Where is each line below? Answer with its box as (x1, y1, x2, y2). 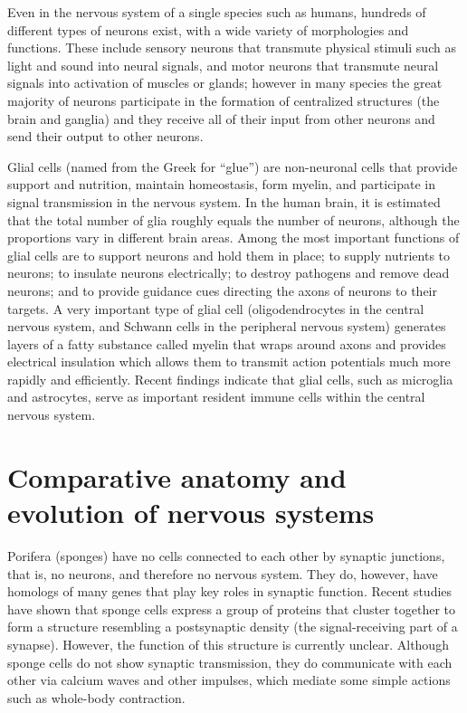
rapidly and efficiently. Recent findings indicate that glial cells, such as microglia (7, 369, 453, 388)
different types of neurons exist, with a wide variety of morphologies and (7, 20, 409, 39)
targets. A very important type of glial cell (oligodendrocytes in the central (7, 299, 424, 318)
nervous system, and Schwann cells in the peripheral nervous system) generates (7, 317, 446, 336)
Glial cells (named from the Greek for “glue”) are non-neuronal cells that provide (7, 157, 458, 176)
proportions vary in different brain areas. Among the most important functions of (7, 228, 460, 247)
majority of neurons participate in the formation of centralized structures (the (7, 90, 440, 109)
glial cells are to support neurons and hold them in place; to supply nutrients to (7, 245, 451, 264)
